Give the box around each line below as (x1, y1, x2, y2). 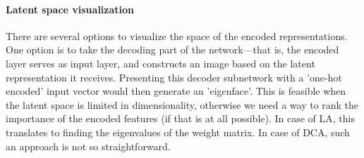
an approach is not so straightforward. (6, 138, 171, 153)
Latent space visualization (6, 1, 135, 16)
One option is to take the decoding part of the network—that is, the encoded (6, 42, 339, 57)
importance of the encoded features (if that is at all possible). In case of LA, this (6, 111, 355, 126)
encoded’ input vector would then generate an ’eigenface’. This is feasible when (6, 84, 346, 98)
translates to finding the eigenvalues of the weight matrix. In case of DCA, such (6, 124, 350, 139)
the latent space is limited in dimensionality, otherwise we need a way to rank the (6, 97, 359, 112)
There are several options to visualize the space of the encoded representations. (6, 28, 348, 43)
